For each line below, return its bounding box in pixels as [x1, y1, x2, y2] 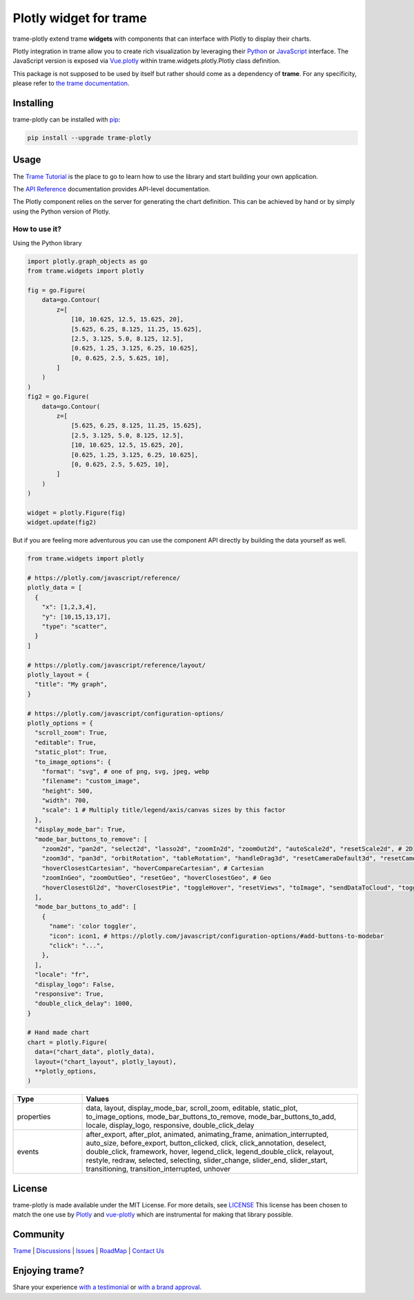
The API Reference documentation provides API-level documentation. [12, 185, 210, 193]
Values [86, 1094, 110, 1104]
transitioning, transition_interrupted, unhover [86, 1165, 231, 1174]
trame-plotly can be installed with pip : [12, 115, 121, 124]
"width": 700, [41, 797, 90, 804]
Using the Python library [12, 238, 82, 247]
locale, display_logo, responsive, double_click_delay [86, 1120, 255, 1130]
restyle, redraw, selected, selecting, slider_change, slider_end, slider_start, [86, 1156, 328, 1165]
